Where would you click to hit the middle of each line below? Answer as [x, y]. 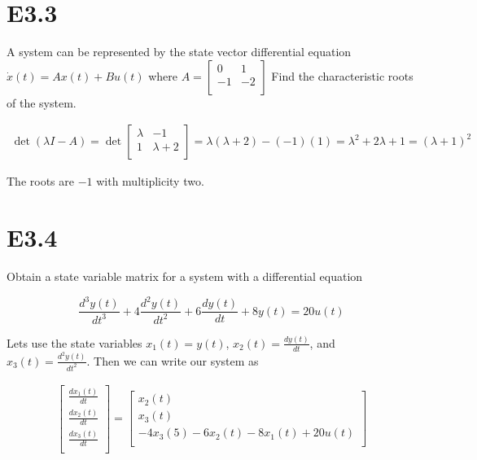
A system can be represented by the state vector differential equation [179, 52]
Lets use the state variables [74, 342]
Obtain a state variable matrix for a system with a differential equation [185, 276]
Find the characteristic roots [342, 75]
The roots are [40, 181]
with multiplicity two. [150, 181]
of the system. [42, 102]
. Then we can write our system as [173, 360]
